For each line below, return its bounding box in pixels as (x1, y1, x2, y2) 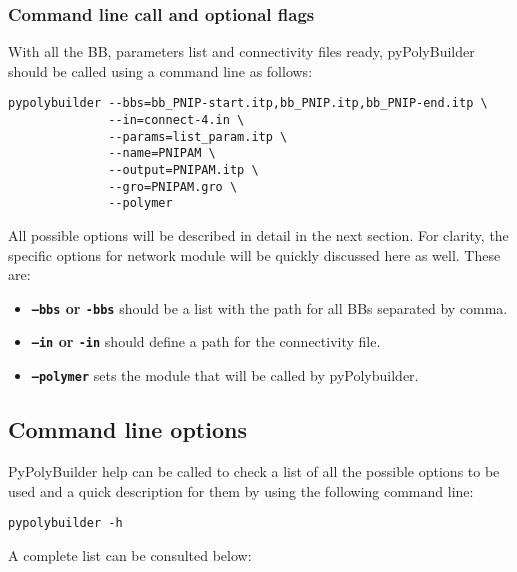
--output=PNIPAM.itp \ (108, 163, 259, 178)
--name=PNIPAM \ (108, 146, 216, 161)
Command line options (8, 414, 247, 445)
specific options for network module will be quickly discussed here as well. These (8, 244, 501, 265)
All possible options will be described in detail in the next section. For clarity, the (8, 225, 509, 245)
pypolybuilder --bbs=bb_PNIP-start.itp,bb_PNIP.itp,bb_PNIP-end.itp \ (8, 96, 488, 111)
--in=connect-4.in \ (108, 113, 245, 128)
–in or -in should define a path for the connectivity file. (31, 331, 381, 352)
